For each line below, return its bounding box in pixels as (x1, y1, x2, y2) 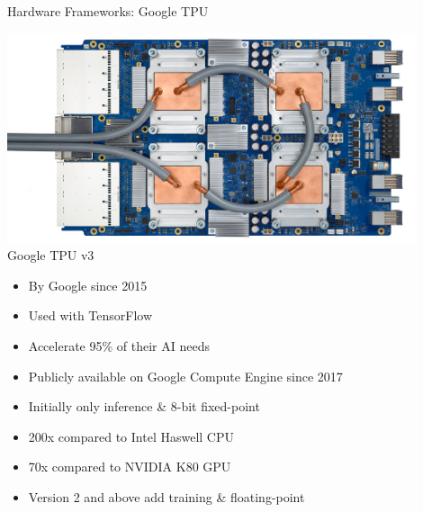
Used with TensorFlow (28, 306, 153, 325)
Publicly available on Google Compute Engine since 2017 (28, 366, 343, 385)
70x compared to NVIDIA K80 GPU (28, 457, 231, 476)
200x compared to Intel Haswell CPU (28, 427, 234, 445)
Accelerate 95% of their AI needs (28, 336, 210, 355)
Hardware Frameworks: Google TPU (7, 2, 209, 20)
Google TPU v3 (7, 246, 94, 265)
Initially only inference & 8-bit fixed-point (28, 397, 260, 416)
